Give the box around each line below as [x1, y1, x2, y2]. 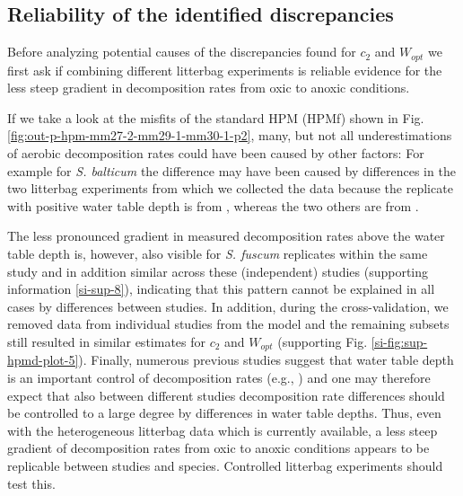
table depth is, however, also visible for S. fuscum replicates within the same [7, 244, 428, 262]
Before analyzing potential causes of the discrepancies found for [7, 42, 356, 61]
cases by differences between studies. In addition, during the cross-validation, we [7, 297, 449, 315]
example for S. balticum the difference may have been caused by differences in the [7, 161, 456, 180]
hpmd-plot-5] [7, 350, 79, 369]
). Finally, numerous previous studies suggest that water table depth [78, 350, 454, 369]
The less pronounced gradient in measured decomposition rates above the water [7, 226, 445, 245]
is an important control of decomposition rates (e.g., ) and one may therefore [7, 368, 431, 387]
